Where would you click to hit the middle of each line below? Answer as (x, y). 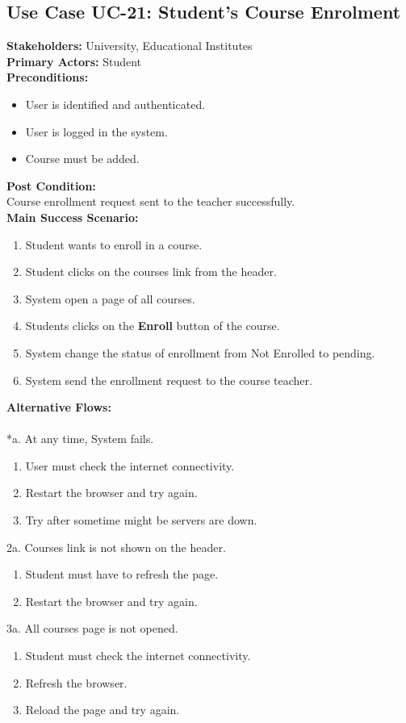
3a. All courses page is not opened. (92, 628)
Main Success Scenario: (73, 217)
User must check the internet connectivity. (130, 465)
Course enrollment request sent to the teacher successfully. (151, 201)
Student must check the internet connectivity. (138, 656)
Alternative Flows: (59, 407)
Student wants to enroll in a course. (114, 244)
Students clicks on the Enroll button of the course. (153, 326)
